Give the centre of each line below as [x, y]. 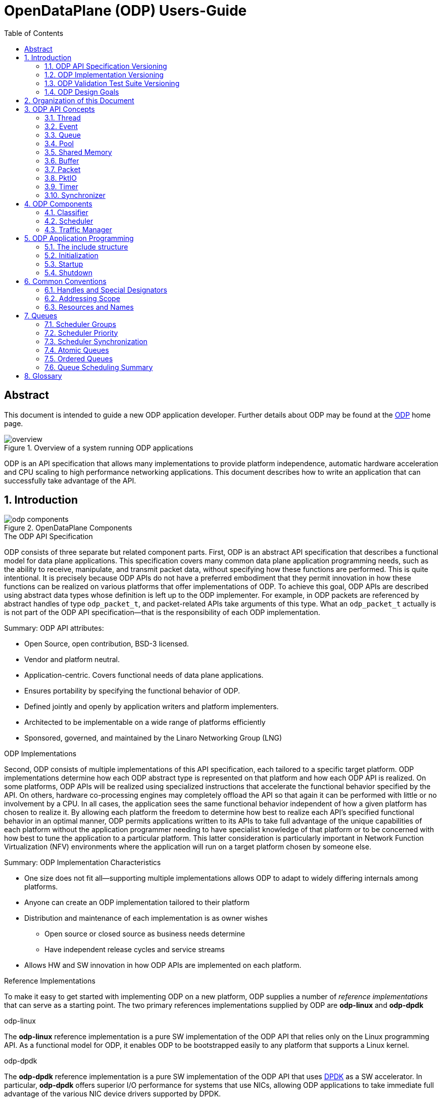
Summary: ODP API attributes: [54, 628]
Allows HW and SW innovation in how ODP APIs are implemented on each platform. [163, 965]
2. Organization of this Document [79, 100]
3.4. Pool [59, 143]
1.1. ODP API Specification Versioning [106, 66]
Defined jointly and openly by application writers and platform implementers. [152, 707]
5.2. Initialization [71, 255]
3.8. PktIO [61, 178]
